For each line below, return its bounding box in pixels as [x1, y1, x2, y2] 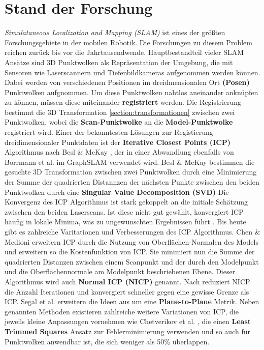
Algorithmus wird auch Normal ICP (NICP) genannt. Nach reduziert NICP [5, 276, 250, 286]
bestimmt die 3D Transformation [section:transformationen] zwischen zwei [5, 106, 235, 117]
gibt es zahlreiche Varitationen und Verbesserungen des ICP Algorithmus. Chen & [5, 226, 260, 237]
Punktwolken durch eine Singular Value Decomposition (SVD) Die [5, 186, 229, 197]
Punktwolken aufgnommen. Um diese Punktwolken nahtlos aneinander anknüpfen [5, 86, 258, 97]
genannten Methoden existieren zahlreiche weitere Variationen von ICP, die [5, 306, 239, 316]
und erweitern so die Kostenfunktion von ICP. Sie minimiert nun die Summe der [5, 246, 255, 257]
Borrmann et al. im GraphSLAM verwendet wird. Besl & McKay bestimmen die [5, 156, 255, 167]
